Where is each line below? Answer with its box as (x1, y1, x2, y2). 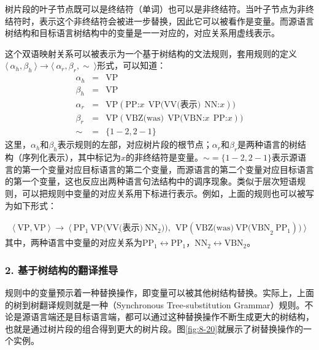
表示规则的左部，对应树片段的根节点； (57, 138, 212, 151)
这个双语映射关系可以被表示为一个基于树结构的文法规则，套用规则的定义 (5, 47, 297, 59)
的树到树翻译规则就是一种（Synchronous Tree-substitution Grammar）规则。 (5, 298, 305, 311)
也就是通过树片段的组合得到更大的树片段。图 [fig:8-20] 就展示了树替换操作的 (5, 322, 304, 335)
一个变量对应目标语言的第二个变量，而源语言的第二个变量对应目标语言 (30, 162, 314, 175)
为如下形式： (5, 199, 56, 211)
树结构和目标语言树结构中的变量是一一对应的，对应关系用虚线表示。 (5, 26, 280, 39)
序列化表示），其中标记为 (21, 151, 121, 164)
